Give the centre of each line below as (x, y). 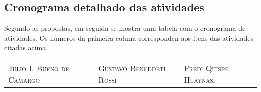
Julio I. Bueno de (39, 68)
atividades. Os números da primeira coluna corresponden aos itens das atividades (129, 38)
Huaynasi (200, 79)
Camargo (24, 79)
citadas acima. (26, 48)
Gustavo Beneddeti (132, 68)
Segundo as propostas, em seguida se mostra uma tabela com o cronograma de (125, 28)
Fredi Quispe (206, 68)
